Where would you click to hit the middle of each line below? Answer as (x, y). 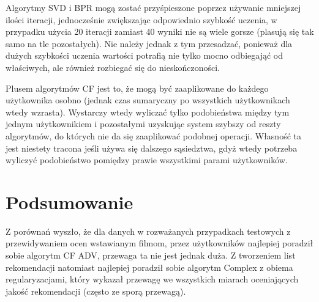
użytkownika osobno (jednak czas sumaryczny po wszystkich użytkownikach (148, 100)
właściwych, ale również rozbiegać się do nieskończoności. (113, 67)
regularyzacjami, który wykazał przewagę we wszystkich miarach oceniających (152, 279)
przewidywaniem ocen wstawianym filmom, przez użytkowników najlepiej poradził (159, 243)
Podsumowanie (69, 201)
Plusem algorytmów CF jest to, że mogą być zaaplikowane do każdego (137, 88)
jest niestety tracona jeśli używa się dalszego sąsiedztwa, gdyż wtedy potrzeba (152, 148)
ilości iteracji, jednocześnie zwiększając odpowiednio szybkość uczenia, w (141, 19)
